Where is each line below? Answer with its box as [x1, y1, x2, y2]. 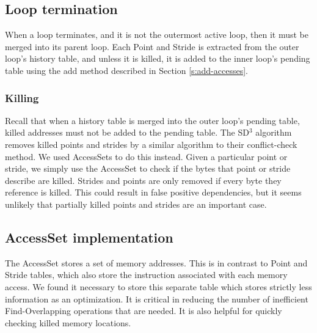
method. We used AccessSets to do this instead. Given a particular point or [5, 150, 288, 163]
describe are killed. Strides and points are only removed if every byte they [5, 174, 282, 186]
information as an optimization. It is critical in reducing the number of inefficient [5, 292, 308, 305]
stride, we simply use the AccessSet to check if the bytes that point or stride [5, 162, 291, 175]
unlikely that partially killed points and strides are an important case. [5, 197, 267, 210]
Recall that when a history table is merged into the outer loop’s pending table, [5, 114, 300, 126]
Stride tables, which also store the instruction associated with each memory [5, 268, 288, 281]
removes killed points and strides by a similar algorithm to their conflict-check [5, 137, 297, 150]
